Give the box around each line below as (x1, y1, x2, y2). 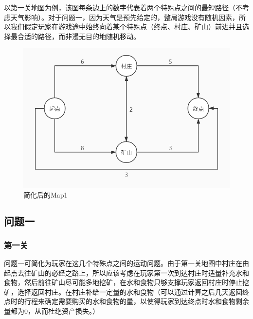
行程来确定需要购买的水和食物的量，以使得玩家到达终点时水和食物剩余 (24, 296, 249, 306)
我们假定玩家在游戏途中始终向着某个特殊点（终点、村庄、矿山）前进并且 (10, 21, 242, 32)
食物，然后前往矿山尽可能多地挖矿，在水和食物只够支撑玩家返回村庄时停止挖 (4, 277, 249, 287)
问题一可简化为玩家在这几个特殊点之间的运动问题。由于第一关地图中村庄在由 (4, 258, 249, 268)
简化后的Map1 (23, 189, 68, 199)
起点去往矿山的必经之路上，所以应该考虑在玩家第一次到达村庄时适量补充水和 (4, 267, 249, 278)
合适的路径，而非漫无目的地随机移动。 (17, 31, 140, 41)
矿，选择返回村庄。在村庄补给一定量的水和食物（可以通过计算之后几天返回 (4, 286, 242, 297)
